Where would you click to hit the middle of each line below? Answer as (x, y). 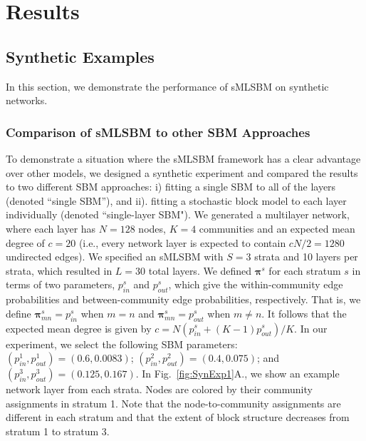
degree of (25, 242)
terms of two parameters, (61, 284)
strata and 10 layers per (306, 257)
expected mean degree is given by (79, 328)
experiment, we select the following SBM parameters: (122, 344)
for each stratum (305, 270)
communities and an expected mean (277, 228)
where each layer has (51, 228)
